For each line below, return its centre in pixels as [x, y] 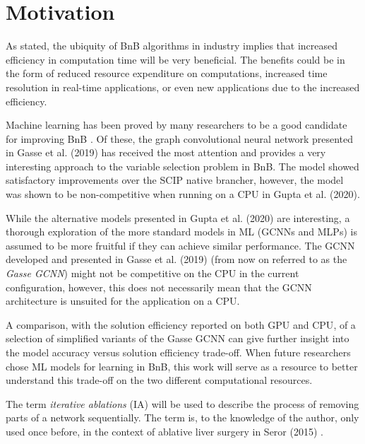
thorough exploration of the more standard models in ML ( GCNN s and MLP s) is [181, 232]
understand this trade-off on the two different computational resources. [159, 380]
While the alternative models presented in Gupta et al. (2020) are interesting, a [178, 217]
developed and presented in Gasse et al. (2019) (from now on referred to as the [176, 259]
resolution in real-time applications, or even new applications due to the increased [183, 87]
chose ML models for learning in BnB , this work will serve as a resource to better [182, 366]
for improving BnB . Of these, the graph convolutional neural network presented [179, 138]
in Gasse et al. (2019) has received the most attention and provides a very [166, 152]
